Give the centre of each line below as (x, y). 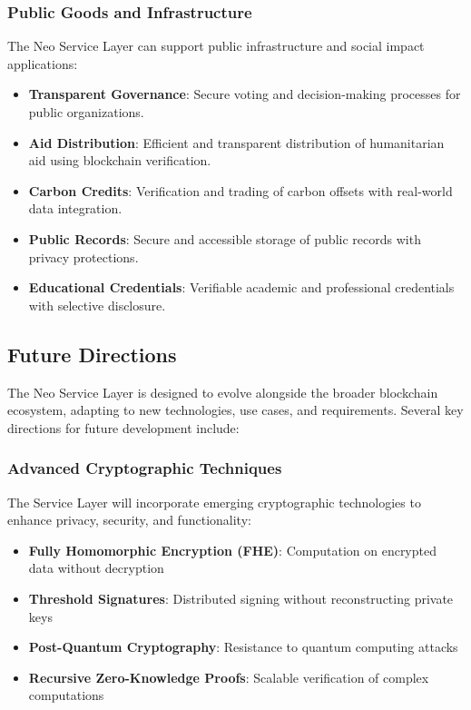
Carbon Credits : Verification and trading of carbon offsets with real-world (240, 190)
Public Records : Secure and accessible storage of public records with (225, 238)
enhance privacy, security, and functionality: (129, 520)
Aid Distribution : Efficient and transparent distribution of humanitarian (236, 142)
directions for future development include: (123, 427)
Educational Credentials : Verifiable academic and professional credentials (241, 287)
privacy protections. (83, 256)
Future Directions (92, 354)
